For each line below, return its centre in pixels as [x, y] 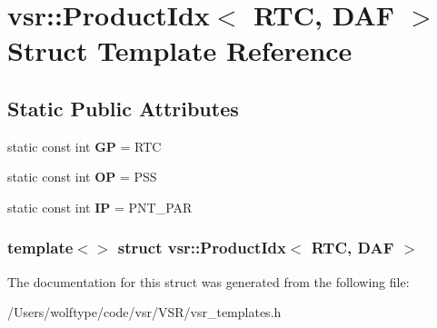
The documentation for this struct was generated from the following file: [209, 281]
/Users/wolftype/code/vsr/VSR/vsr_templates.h [144, 312]
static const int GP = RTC [84, 146]
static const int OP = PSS [82, 177]
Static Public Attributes [123, 108]
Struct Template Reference [180, 50]
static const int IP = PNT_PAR [100, 207]
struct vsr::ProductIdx [202, 248]
